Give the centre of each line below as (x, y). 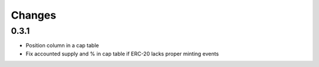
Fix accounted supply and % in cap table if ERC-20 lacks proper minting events (122, 54)
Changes (33, 15)
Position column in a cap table (62, 45)
